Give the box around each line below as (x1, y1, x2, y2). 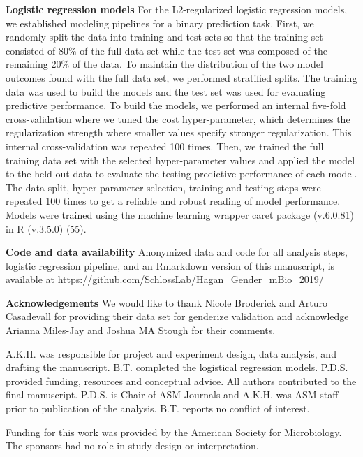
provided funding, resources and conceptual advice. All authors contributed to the (6, 373, 357, 388)
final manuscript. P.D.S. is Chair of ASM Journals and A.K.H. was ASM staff (6, 387, 339, 402)
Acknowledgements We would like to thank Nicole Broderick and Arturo (6, 295, 328, 310)
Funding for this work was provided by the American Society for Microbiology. (6, 424, 342, 439)
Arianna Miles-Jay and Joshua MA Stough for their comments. (6, 323, 276, 338)
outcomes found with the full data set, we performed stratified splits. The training (6, 70, 357, 85)
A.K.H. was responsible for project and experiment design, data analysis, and (6, 346, 336, 361)
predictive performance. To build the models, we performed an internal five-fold (6, 98, 346, 113)
